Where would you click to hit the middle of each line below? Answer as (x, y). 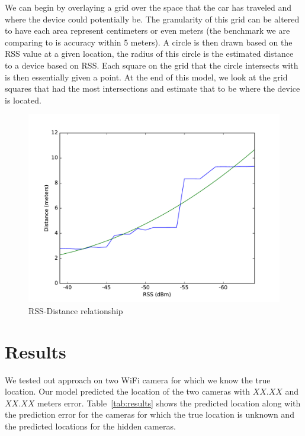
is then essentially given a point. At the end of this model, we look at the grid (146, 77)
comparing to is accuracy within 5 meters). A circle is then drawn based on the (149, 42)
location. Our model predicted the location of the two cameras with (127, 391)
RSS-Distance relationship (76, 310)
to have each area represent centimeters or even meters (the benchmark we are (147, 30)
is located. (23, 100)
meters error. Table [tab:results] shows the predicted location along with (169, 403)
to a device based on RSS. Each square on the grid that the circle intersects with (152, 65)
